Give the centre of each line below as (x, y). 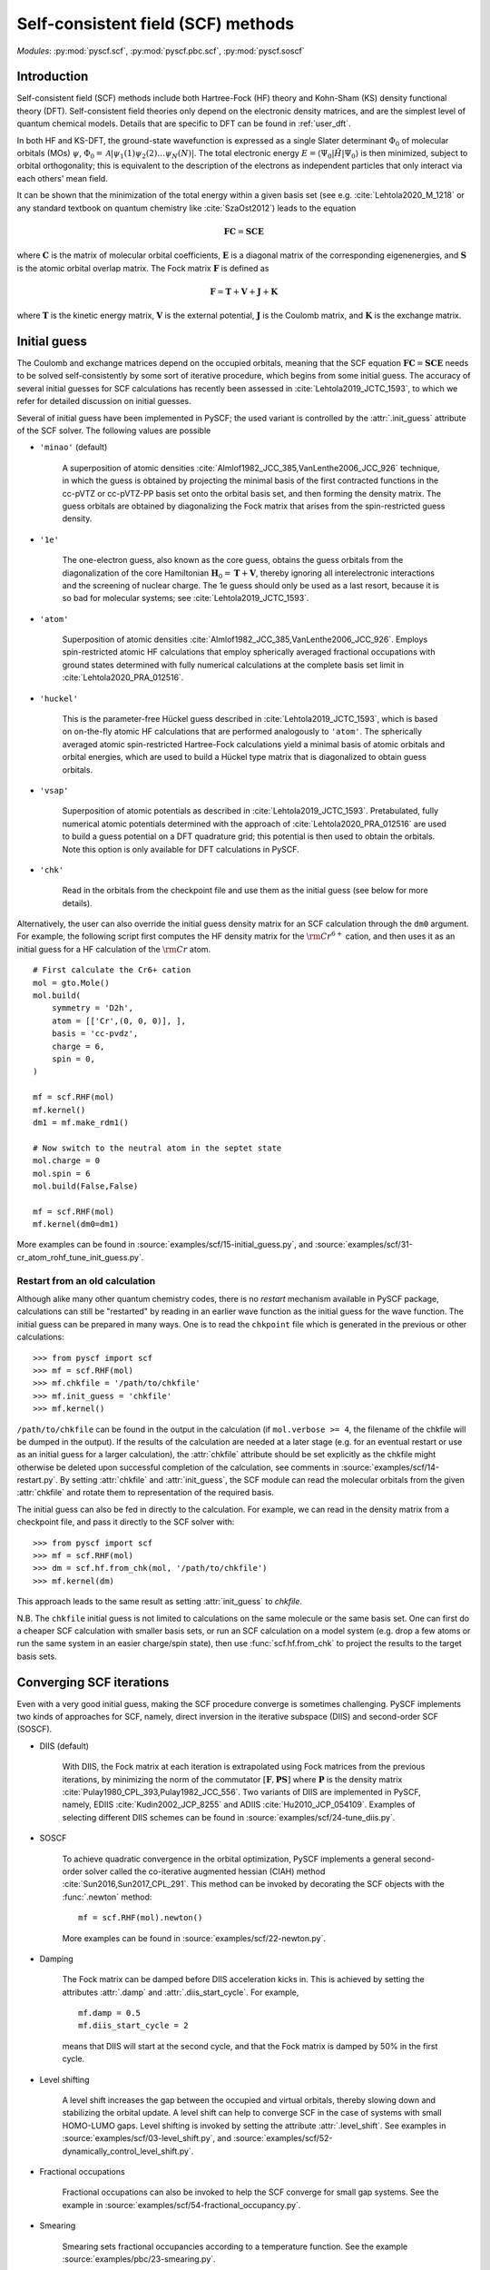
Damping (57, 1959)
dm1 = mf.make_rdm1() (81, 1122)
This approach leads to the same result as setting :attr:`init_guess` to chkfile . (160, 1602)
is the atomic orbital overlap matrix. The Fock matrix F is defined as (143, 268)
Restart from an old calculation (86, 1280)
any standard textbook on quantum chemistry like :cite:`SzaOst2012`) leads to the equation (186, 208)
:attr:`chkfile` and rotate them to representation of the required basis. (145, 1493)
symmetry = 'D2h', (93, 1008)
